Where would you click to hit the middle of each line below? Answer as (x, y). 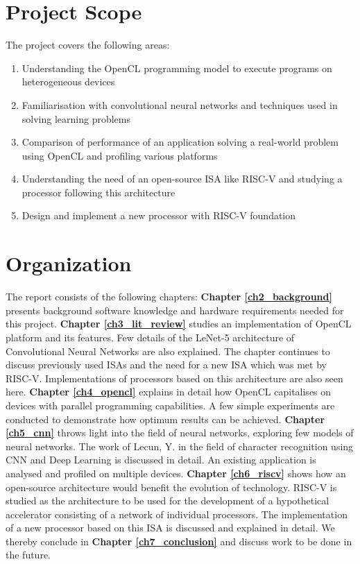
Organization (69, 263)
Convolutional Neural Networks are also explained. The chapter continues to (168, 351)
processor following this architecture (98, 192)
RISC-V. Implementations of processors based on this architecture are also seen (174, 378)
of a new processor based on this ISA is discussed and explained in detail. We (170, 528)
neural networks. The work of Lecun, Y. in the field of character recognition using (180, 446)
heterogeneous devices (68, 82)
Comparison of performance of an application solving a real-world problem (180, 142)
